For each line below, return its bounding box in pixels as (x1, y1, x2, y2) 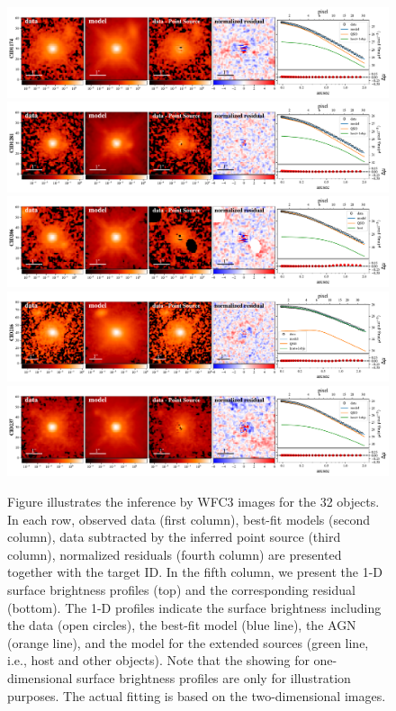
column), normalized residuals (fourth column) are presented (7, 544, 342, 563)
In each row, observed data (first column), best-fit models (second (7, 509, 370, 528)
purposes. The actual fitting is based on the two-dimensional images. (7, 686, 386, 705)
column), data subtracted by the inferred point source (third (7, 527, 341, 546)
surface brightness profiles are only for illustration (76, 668, 351, 687)
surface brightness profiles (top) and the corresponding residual (7, 580, 355, 598)
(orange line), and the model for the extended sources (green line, (7, 633, 369, 652)
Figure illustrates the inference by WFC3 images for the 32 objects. (7, 492, 380, 511)
